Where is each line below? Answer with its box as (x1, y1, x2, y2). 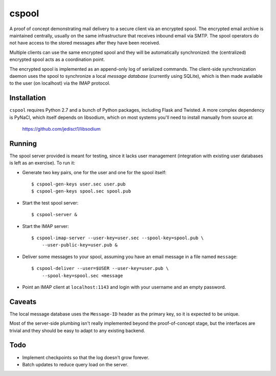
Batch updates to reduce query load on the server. (22, 361, 129, 367)
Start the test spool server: (22, 200, 79, 206)
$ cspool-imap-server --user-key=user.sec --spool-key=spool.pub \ (31, 235, 204, 241)
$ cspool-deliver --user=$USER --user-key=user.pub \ (31, 265, 169, 271)
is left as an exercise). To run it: (9, 160, 76, 166)
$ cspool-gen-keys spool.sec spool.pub (31, 189, 131, 194)
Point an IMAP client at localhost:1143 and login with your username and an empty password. (22, 284, 226, 290)
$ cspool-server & (31, 212, 78, 218)
